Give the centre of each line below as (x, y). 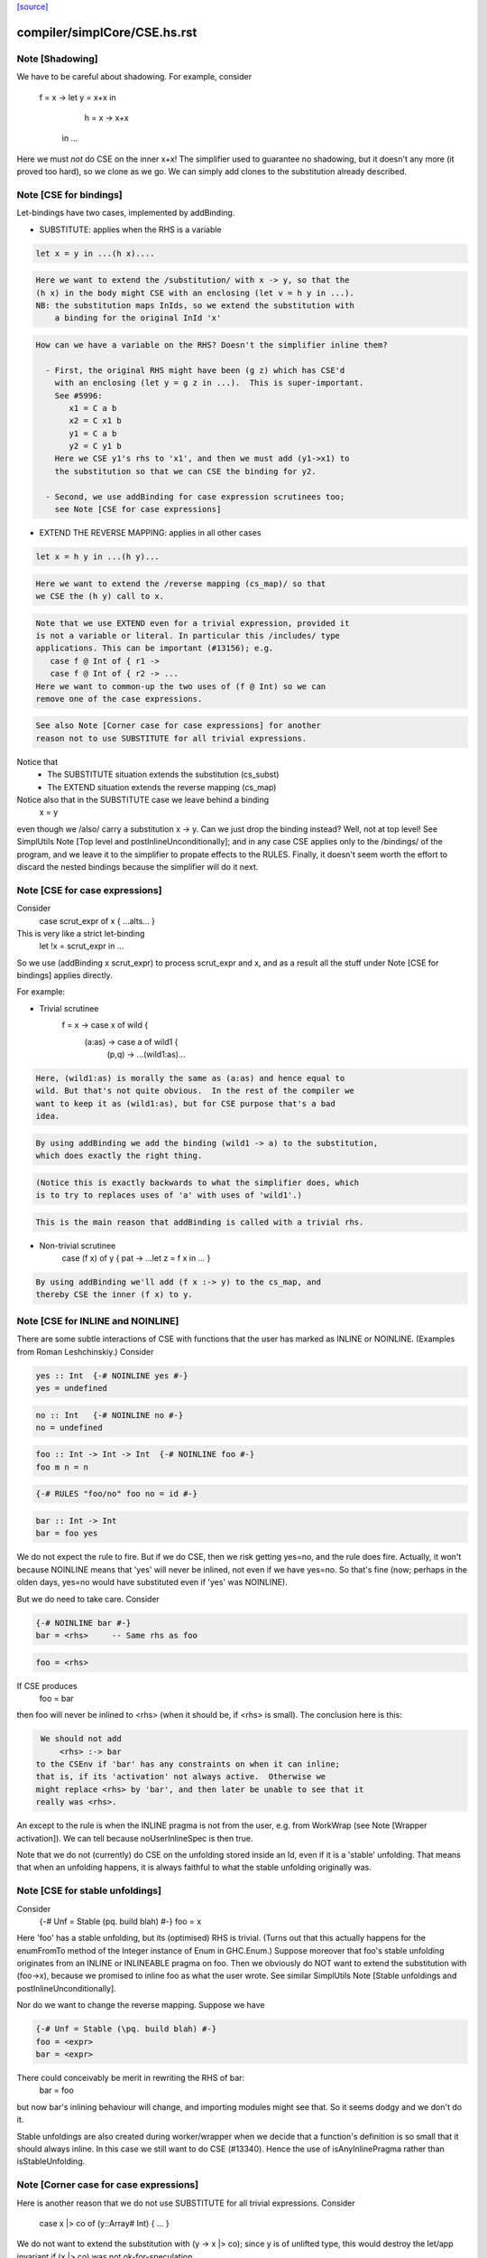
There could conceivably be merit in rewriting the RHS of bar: (131, 2078)
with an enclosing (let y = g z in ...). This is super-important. (209, 383)
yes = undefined (72, 1388)
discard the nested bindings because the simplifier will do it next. (138, 866)
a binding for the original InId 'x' (138, 318)
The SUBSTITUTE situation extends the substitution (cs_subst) (163, 774)
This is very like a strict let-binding (81, 933)
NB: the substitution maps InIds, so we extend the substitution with (195, 305)
